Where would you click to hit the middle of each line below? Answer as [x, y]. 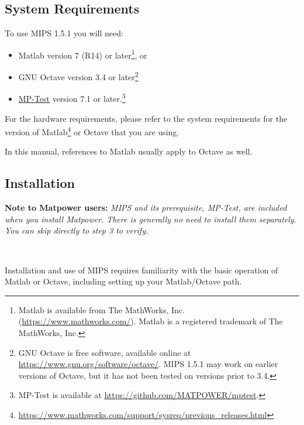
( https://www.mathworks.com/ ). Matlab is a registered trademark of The [151, 321]
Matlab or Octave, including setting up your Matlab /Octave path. [123, 281]
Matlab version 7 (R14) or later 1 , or [83, 54]
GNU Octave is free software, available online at [105, 352]
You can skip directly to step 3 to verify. [77, 230]
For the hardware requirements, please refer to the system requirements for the [146, 118]
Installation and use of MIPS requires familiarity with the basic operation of [141, 270]
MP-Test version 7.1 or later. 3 [72, 97]
